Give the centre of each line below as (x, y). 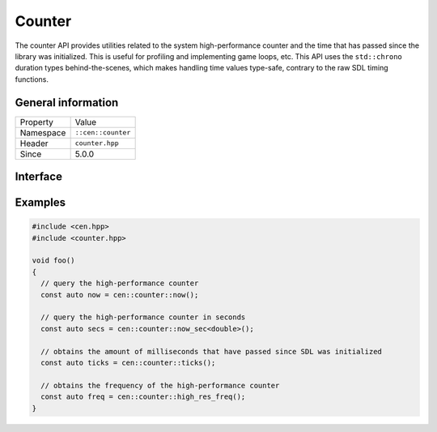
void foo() (53, 261)
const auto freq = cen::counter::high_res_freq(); (143, 397)
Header (34, 143)
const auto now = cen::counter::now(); (120, 295)
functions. (32, 79)
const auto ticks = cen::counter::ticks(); (128, 362)
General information (67, 103)
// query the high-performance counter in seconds (143, 317)
